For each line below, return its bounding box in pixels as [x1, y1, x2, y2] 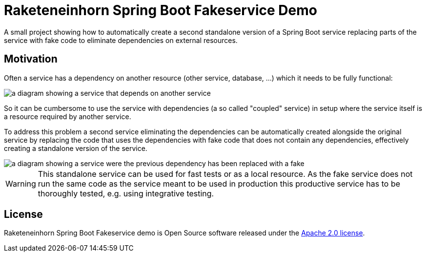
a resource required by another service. [4, 112, 131, 121]
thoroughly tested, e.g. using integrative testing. [38, 188, 214, 198]
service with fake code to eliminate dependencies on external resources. [4, 36, 238, 44]
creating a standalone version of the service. [4, 144, 147, 152]
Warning [5, 178, 36, 189]
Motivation [4, 53, 58, 65]
